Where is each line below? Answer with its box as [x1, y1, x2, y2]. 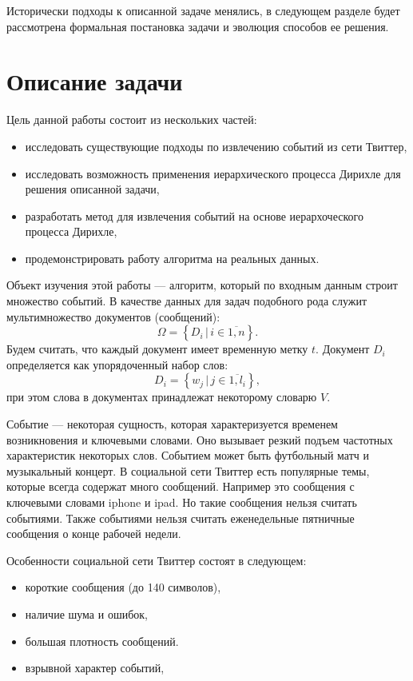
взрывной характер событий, [25, 659, 165, 676]
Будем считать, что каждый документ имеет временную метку [6, 340, 308, 357]
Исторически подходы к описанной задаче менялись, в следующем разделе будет [6, 2, 400, 18]
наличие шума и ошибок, [25, 605, 148, 622]
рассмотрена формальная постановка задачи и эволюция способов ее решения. [6, 18, 389, 34]
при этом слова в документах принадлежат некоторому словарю [6, 388, 317, 405]
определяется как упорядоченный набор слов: [6, 356, 228, 372]
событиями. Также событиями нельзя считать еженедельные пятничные [6, 509, 355, 526]
